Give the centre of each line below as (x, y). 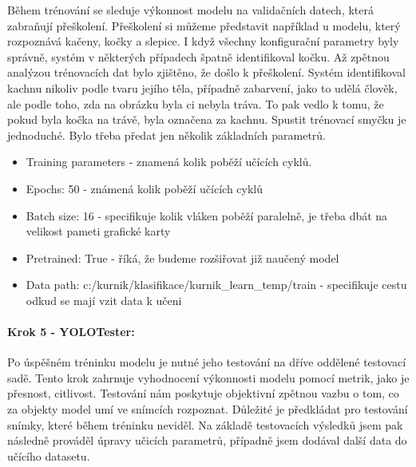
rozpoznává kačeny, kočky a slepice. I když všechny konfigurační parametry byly (203, 41)
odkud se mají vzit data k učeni (104, 300)
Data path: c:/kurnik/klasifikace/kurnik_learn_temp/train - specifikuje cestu (216, 285)
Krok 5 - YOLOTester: (71, 332)
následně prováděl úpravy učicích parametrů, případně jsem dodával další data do (207, 440)
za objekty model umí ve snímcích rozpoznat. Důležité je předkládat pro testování (208, 409)
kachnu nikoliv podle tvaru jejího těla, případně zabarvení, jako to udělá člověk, (202, 87)
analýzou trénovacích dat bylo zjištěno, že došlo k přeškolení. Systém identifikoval (206, 72)
